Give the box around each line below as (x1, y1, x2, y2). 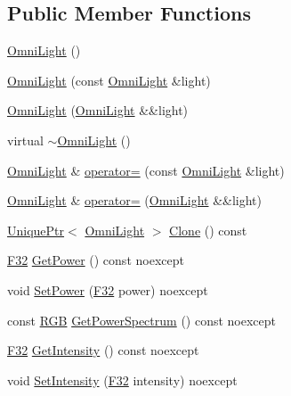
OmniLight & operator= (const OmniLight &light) (7, 161, 285, 179)
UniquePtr (7, 220, 65, 239)
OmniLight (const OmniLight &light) (7, 70, 211, 89)
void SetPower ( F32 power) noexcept (7, 280, 208, 299)
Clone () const (169, 220, 247, 239)
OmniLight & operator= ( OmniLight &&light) (7, 191, 262, 210)
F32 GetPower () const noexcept (7, 251, 184, 269)
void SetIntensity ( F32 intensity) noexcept (7, 370, 238, 389)
